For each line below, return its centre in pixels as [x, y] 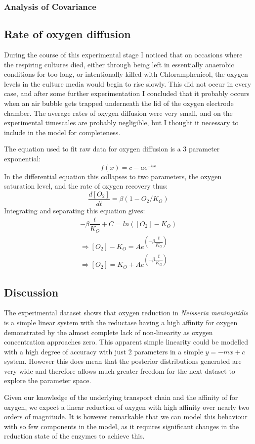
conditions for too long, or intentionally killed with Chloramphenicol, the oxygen [126, 74]
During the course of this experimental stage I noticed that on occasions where [123, 55]
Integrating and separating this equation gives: [75, 210]
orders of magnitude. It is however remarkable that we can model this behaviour [126, 417]
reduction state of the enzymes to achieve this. [74, 436]
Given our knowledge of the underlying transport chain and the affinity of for [121, 397]
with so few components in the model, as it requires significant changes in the [122, 426]
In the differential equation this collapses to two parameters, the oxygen [113, 176]
